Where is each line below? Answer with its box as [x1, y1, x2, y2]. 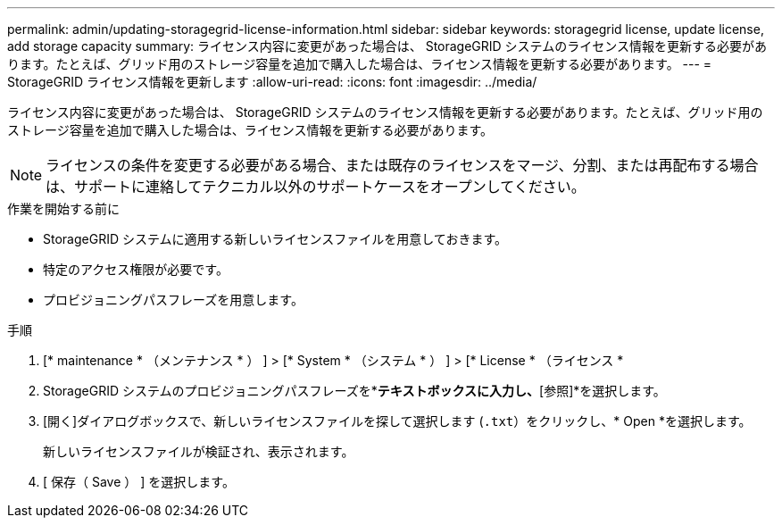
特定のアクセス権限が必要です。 [43, 262, 229, 277]
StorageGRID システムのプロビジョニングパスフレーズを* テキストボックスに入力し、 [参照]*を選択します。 [43, 383, 666, 398]
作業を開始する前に [7, 201, 120, 216]
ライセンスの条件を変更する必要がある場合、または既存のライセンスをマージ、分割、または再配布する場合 [46, 156, 759, 174]
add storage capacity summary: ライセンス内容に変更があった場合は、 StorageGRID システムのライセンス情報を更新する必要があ [7, 38, 767, 54]
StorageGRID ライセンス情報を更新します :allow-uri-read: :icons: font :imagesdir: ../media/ [7, 74, 537, 89]
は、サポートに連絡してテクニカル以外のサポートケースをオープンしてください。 [46, 178, 586, 196]
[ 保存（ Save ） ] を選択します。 [43, 474, 235, 489]
